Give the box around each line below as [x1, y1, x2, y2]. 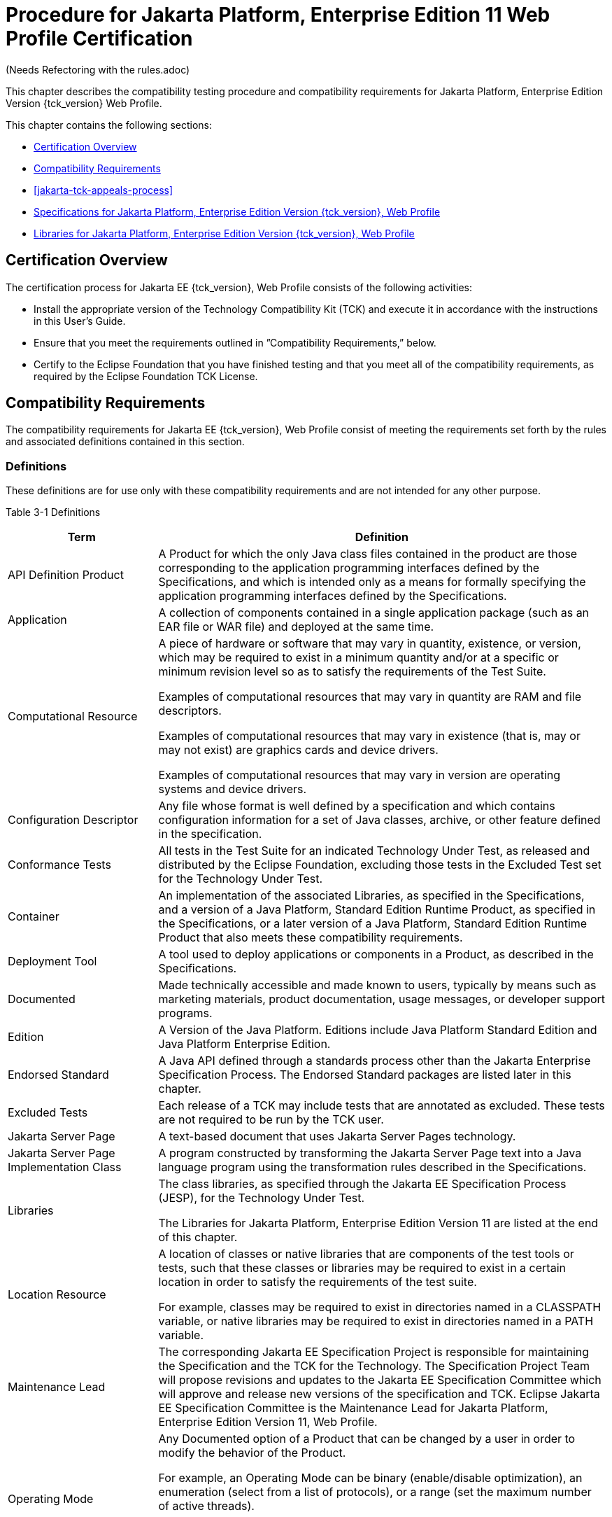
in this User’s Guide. [34, 314, 126, 327]
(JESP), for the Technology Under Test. [158, 1191, 365, 1205]
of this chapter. [158, 1230, 238, 1245]
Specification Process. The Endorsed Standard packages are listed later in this [158, 1068, 571, 1082]
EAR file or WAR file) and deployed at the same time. [158, 620, 434, 634]
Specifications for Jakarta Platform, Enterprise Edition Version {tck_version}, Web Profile [34, 205, 441, 218]
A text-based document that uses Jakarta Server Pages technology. [158, 1129, 516, 1144]
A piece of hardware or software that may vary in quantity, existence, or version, [158, 636, 581, 651]
